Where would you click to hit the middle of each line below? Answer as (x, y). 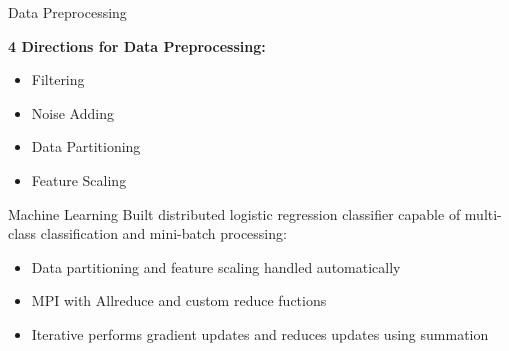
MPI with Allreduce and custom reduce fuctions (179, 300)
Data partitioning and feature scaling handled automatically (216, 266)
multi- (483, 213)
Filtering (58, 79)
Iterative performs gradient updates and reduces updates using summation (260, 333)
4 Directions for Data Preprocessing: (137, 45)
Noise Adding (72, 112)
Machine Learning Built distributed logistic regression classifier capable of (234, 213)
